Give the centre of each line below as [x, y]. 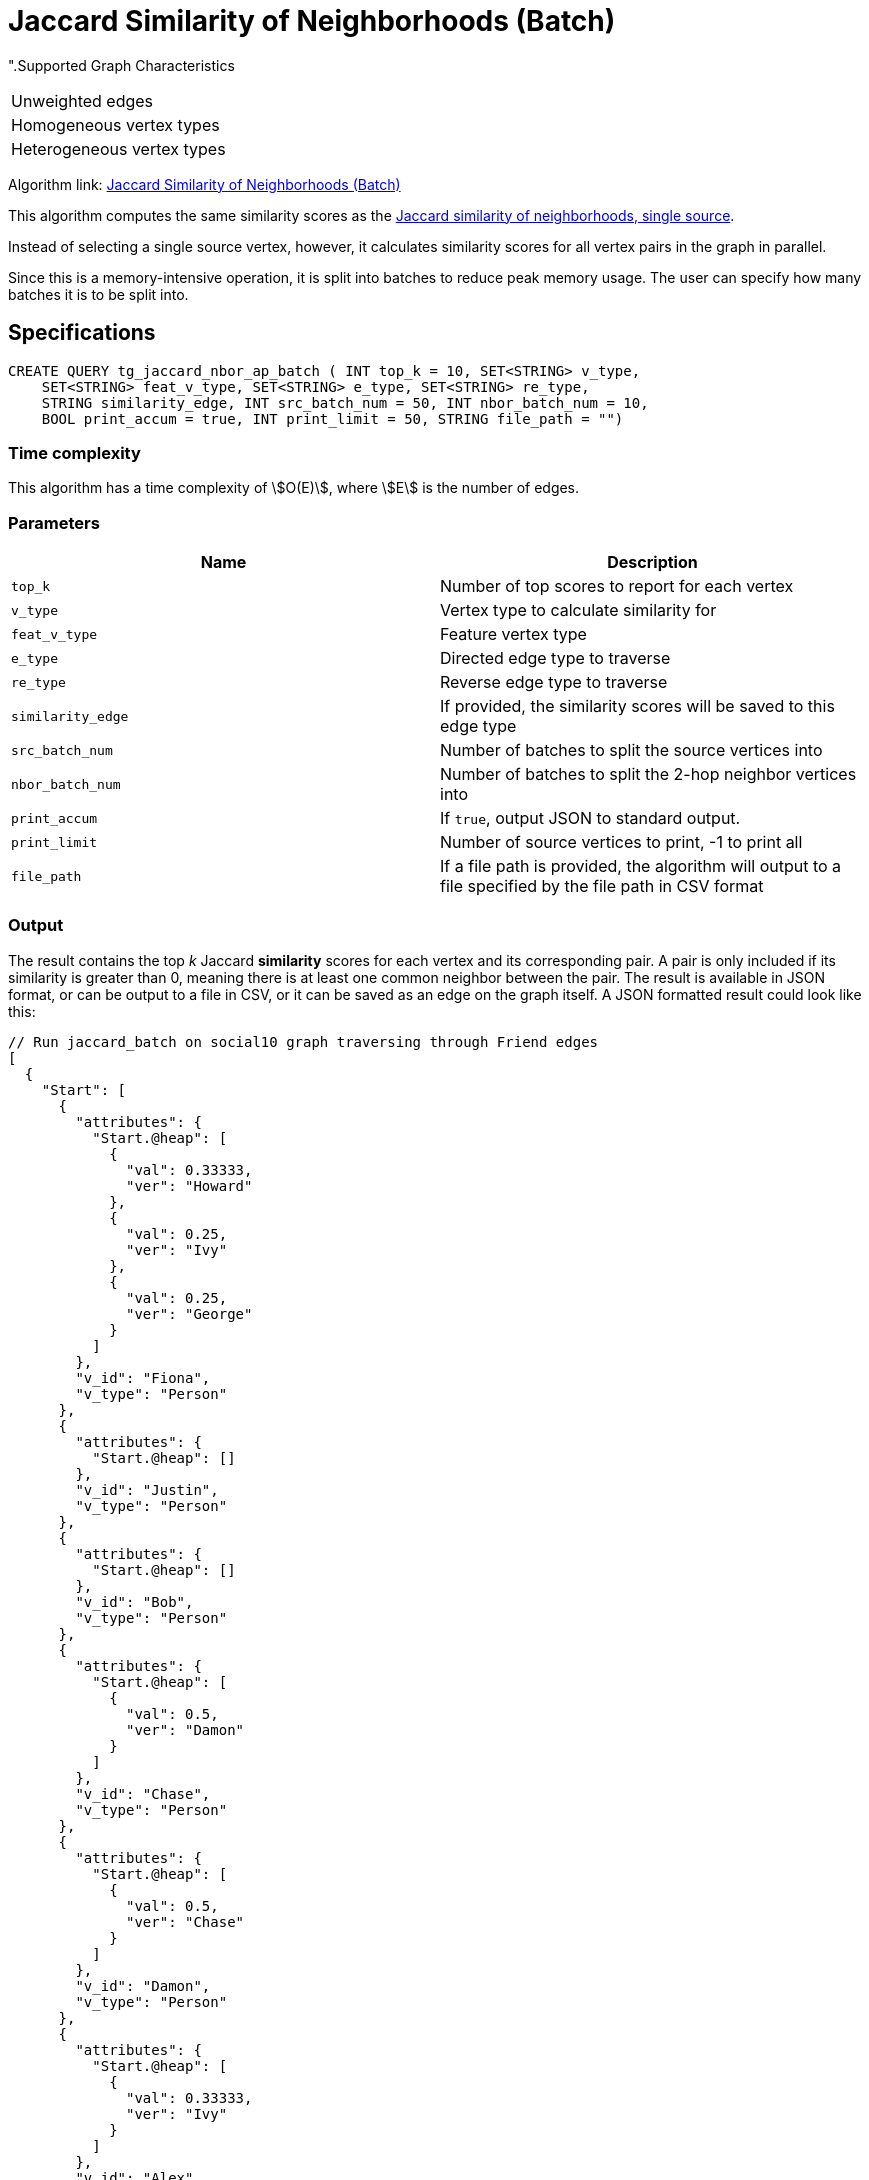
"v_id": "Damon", [143, 1985]
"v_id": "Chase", [143, 1793]
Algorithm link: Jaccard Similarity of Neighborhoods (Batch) [204, 184]
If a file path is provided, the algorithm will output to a [641, 866]
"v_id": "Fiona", [143, 1377]
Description [652, 562]
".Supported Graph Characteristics [121, 65]
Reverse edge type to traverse [554, 682]
